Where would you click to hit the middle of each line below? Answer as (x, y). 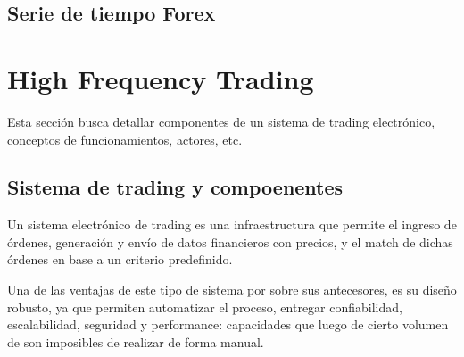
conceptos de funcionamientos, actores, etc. (125, 139)
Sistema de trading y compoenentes (175, 187)
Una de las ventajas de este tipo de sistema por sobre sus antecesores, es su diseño (232, 290)
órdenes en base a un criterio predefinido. (120, 259)
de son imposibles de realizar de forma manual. (136, 341)
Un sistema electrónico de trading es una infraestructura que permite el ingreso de (232, 224)
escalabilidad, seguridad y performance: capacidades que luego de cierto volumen (228, 324)
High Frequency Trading (161, 78)
